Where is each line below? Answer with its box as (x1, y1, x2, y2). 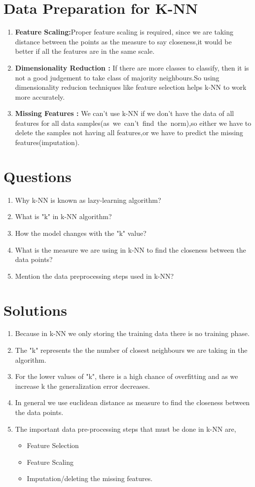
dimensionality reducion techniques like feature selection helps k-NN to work (15, 82, 247, 92)
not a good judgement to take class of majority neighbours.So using (15, 72, 219, 82)
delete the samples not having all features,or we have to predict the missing (15, 127, 243, 138)
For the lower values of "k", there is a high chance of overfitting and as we (15, 371, 238, 381)
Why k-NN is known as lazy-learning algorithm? (15, 194, 161, 205)
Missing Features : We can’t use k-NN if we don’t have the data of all (15, 108, 234, 118)
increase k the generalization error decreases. (15, 380, 150, 391)
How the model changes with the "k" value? (15, 227, 146, 238)
